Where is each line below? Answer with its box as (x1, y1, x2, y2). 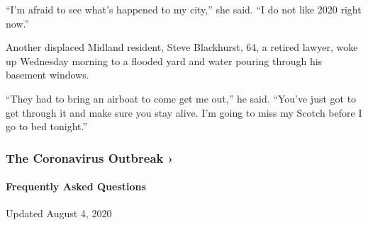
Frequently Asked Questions (6, 179, 146, 194)
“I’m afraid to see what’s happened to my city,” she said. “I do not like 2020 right (6, 2, 362, 16)
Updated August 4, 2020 (6, 206, 112, 221)
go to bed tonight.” (6, 119, 88, 134)
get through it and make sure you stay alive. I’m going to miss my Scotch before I (6, 105, 362, 120)
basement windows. (6, 67, 89, 82)
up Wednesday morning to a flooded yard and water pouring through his (6, 53, 323, 68)
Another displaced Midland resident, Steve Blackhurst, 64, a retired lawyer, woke (6, 40, 358, 54)
